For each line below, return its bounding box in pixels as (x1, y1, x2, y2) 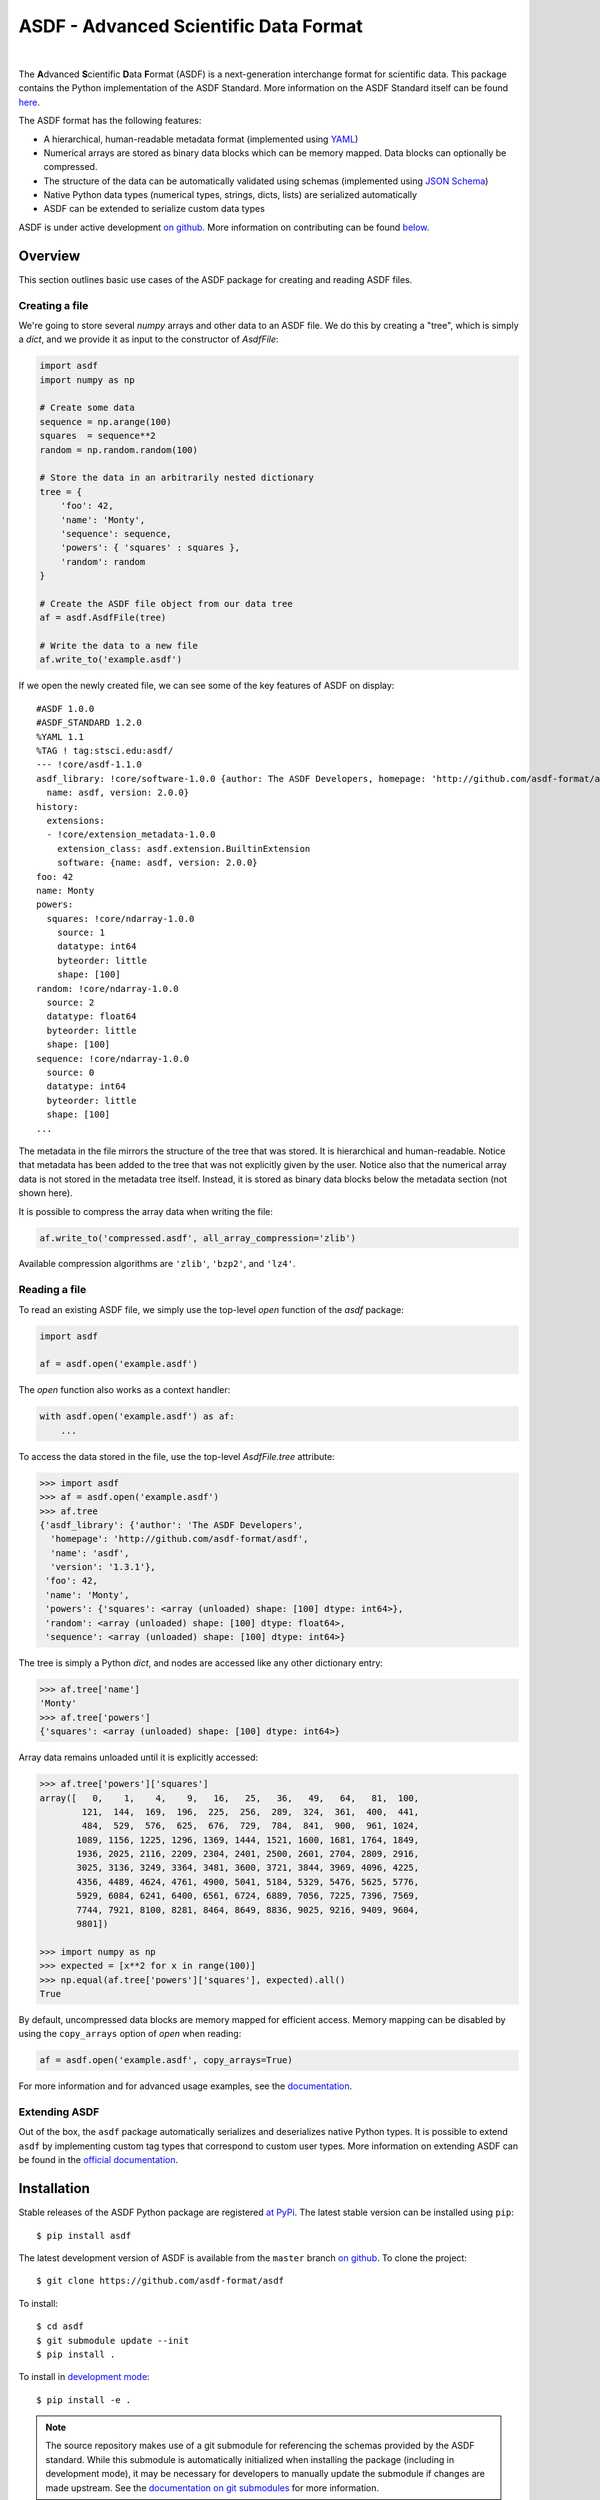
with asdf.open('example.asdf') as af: (39, 1411, 235, 1422)
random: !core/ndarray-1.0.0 (36, 983, 179, 994)
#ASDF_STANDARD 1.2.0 (36, 717, 142, 729)
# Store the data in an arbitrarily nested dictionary (39, 472, 314, 484)
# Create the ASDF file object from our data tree (39, 598, 294, 609)
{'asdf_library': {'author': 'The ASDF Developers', (39, 1519, 304, 1530)
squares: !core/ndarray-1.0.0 (46, 913, 195, 924)
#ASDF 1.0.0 (36, 703, 95, 714)
